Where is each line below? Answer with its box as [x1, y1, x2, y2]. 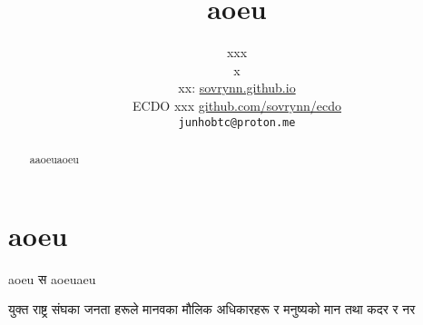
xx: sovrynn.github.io [178, 78, 296, 97]
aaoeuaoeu [29, 151, 79, 166]
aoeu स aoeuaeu [8, 269, 96, 288]
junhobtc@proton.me [178, 115, 296, 129]
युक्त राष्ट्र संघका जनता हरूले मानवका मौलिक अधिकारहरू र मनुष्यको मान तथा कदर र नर [8, 300, 416, 319]
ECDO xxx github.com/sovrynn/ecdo [133, 95, 341, 114]
